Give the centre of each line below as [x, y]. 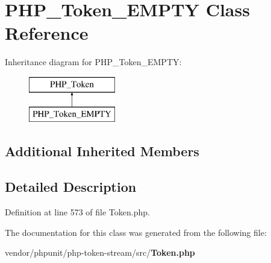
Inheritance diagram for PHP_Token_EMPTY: [93, 62]
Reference [47, 33]
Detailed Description [71, 187]
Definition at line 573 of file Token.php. [77, 212]
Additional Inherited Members [102, 151]
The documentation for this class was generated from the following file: [136, 232]
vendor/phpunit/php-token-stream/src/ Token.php [100, 252]
